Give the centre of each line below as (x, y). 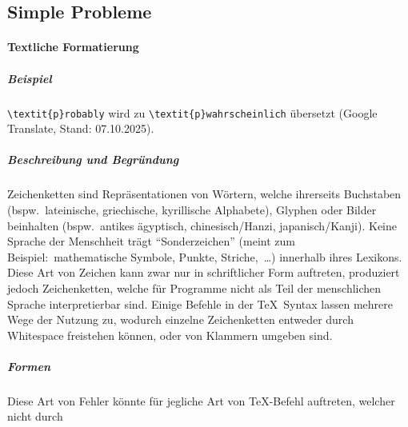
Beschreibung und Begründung (93, 160)
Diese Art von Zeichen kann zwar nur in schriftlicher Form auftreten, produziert (204, 272)
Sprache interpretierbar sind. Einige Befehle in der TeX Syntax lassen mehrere (200, 303)
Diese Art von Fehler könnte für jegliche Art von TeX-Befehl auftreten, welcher (201, 400)
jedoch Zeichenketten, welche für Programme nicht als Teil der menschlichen (194, 287)
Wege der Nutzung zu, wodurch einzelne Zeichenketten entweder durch (180, 319)
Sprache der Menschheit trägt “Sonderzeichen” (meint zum (151, 241)
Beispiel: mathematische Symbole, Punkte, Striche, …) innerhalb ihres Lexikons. (205, 256)
